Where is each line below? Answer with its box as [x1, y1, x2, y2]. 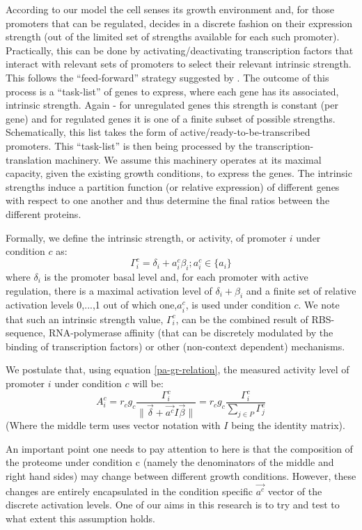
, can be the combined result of [175, 311, 308, 326]
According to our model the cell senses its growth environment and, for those [6, 2, 334, 16]
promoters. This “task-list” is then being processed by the [6, 138, 253, 153]
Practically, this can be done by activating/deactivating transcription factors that [6, 42, 354, 57]
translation [6, 152, 52, 166]
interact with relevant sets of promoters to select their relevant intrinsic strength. [6, 56, 352, 71]
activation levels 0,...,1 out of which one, [6, 297, 178, 312]
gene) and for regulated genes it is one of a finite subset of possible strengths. [6, 111, 336, 125]
